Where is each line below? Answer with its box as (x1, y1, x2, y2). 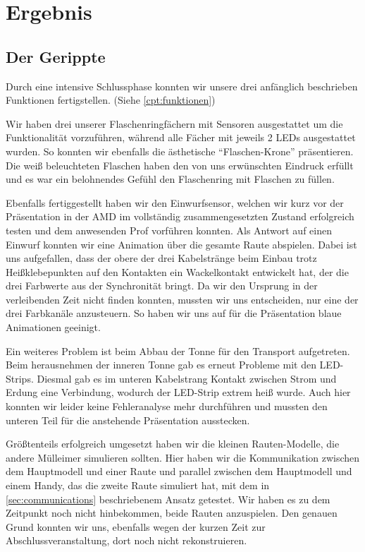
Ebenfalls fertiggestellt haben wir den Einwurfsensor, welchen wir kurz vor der (6, 195, 344, 210)
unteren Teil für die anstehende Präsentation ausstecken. (6, 412, 250, 427)
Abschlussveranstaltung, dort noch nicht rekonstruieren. (6, 533, 247, 548)
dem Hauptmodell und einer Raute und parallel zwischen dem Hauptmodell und (6, 464, 352, 479)
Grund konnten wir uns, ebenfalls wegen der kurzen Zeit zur (6, 519, 266, 534)
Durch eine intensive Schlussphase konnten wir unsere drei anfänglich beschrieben (6, 78, 358, 93)
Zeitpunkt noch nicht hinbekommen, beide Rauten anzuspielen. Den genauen (6, 505, 338, 520)
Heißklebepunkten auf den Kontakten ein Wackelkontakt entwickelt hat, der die (6, 264, 349, 279)
